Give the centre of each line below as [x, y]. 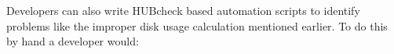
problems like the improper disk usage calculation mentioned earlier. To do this [197, 25]
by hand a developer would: [73, 41]
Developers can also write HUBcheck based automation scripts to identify [183, 10]
